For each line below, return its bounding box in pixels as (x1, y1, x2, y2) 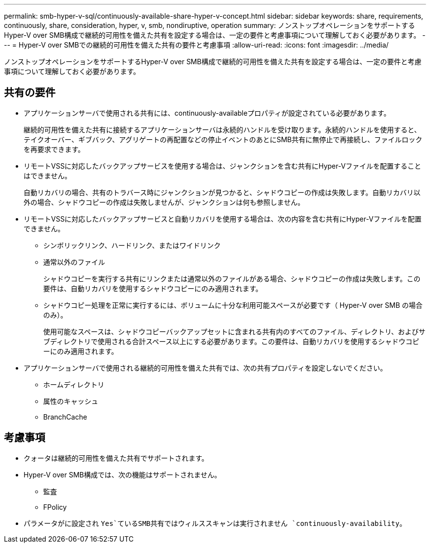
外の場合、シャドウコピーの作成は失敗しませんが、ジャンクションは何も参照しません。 (24, 198, 305, 206)
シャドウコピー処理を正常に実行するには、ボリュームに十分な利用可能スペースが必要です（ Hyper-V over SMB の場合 (43, 300, 423, 309)
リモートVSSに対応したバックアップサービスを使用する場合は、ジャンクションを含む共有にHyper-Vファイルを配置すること (24, 161, 422, 170)
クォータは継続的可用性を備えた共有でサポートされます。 (24, 453, 209, 462)
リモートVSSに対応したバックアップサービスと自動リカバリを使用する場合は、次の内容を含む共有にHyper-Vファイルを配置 (24, 214, 422, 223)
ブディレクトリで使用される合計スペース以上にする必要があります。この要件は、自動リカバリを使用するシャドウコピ (43, 337, 420, 346)
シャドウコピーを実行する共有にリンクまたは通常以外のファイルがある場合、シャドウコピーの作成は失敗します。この (43, 274, 421, 283)
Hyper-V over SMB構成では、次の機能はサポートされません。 (24, 470, 221, 479)
